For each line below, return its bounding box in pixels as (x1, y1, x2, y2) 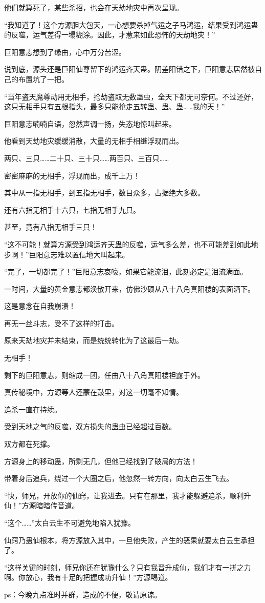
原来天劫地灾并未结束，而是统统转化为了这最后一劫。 (4, 335, 183, 346)
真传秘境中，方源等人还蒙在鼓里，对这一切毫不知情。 (4, 387, 183, 397)
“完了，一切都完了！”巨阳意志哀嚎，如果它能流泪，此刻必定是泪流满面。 (4, 266, 248, 277)
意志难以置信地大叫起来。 (43, 249, 129, 259)
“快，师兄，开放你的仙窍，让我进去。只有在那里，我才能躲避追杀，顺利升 (4, 490, 251, 500)
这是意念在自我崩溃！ (4, 300, 76, 311)
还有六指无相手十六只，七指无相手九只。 (4, 204, 140, 215)
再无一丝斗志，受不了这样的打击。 (4, 317, 119, 328)
